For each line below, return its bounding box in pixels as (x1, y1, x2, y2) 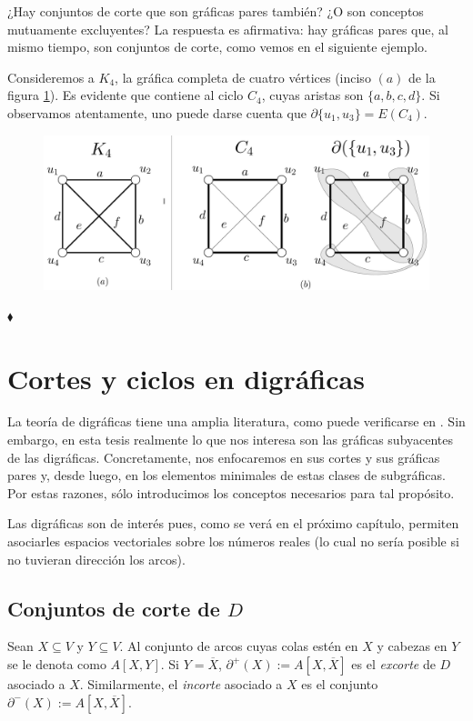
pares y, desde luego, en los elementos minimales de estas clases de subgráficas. (7, 466, 446, 485)
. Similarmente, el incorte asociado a (79, 675, 283, 694)
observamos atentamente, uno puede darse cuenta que (7, 103, 307, 122)
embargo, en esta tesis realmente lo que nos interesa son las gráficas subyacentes (7, 430, 454, 449)
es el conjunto (301, 675, 378, 694)
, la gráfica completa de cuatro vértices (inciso (115, 67, 371, 86)
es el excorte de (351, 655, 436, 674)
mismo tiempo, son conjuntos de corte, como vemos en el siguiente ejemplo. (7, 37, 428, 56)
